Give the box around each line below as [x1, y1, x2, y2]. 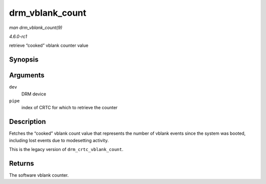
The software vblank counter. [9, 172, 69, 178]
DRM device [21, 91, 46, 97]
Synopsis [9, 56, 39, 64]
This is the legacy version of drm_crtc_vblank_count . [9, 147, 124, 153]
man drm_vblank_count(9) [9, 25, 63, 31]
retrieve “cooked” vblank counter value [9, 42, 89, 49]
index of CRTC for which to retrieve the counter [21, 105, 118, 111]
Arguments [9, 71, 45, 80]
